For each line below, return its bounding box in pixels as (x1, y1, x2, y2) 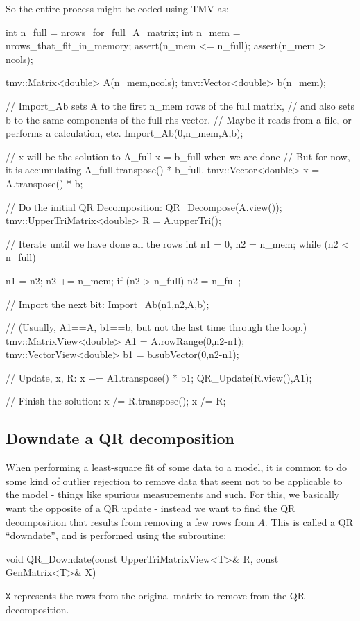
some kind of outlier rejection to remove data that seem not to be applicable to (6, 473, 343, 488)
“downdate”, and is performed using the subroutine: (6, 528, 227, 543)
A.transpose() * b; (6, 176, 83, 190)
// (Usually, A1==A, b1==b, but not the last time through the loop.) (6, 320, 307, 334)
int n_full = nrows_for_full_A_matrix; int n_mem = (6, 24, 241, 39)
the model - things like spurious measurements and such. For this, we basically (6, 487, 340, 502)
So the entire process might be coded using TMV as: (6, 1, 229, 15)
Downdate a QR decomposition (6, 427, 234, 449)
